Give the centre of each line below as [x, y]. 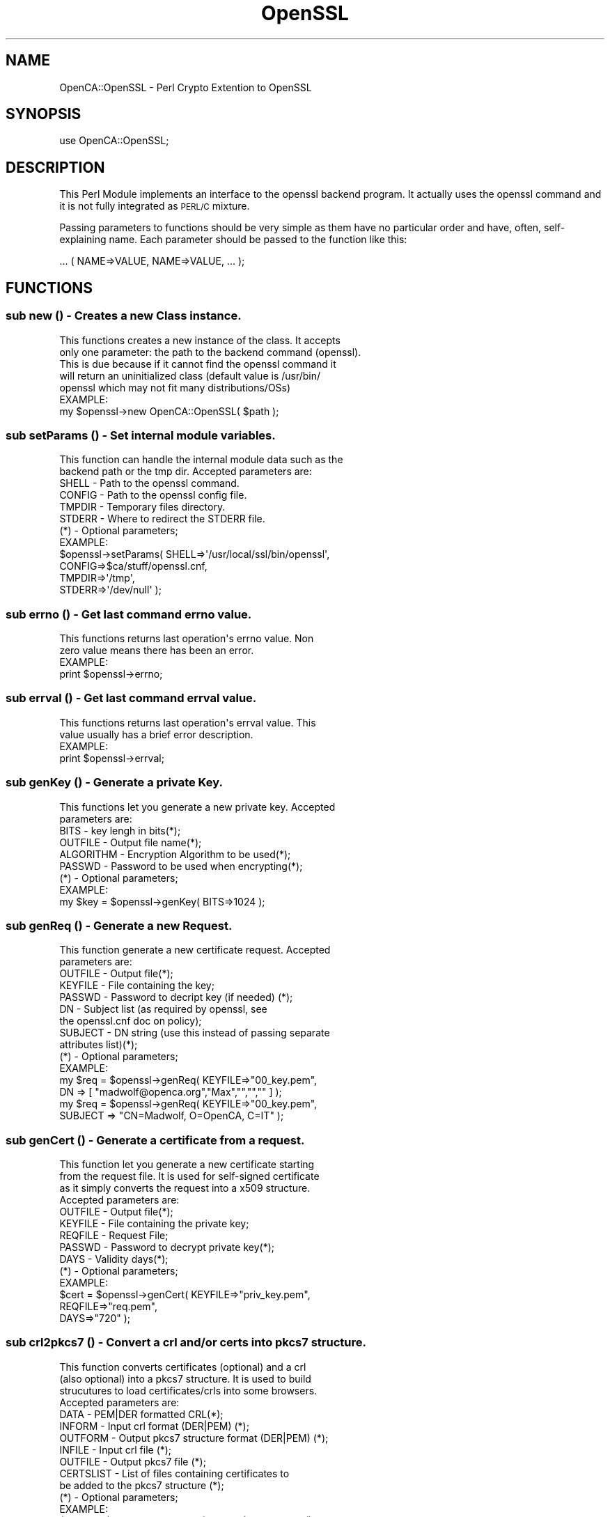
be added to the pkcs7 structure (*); [142, 1485]
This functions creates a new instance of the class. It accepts [200, 340]
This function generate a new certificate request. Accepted [195, 950]
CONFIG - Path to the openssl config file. [153, 495]
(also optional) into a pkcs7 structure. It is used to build [185, 1378]
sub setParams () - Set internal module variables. [141, 435]
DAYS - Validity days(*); [114, 1259]
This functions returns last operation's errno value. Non [187, 638]
